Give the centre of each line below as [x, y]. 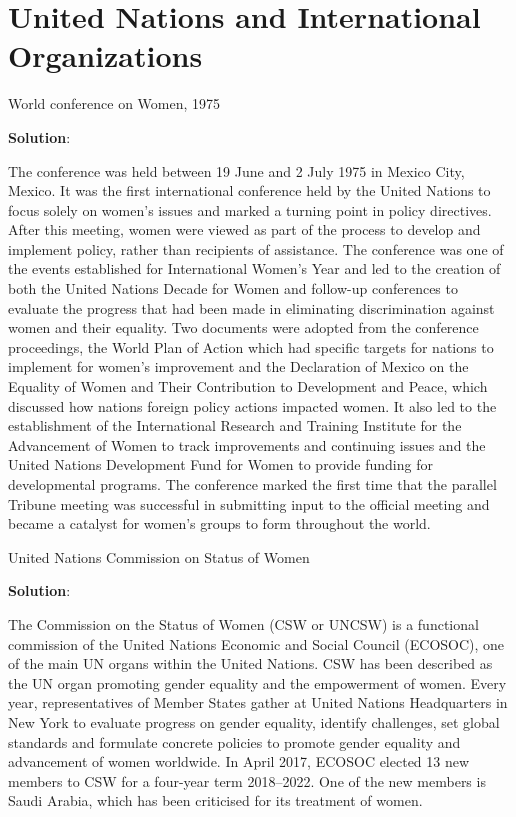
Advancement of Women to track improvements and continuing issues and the [247, 444]
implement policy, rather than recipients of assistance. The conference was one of [256, 248]
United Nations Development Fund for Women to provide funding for [220, 464]
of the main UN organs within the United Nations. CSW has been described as [250, 663]
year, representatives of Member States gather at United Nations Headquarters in [258, 702]
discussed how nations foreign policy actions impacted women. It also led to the [252, 405]
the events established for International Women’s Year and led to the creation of [254, 268]
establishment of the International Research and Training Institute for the [235, 425]
